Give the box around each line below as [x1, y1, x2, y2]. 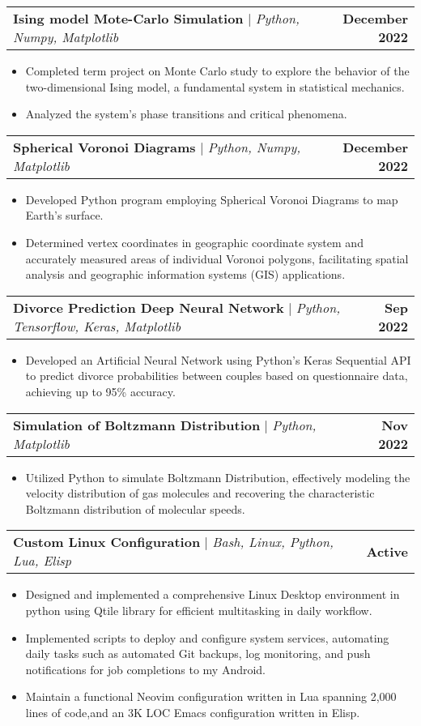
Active [366, 541, 408, 561]
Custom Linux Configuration [13, 532, 201, 552]
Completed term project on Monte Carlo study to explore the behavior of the [25, 62, 410, 79]
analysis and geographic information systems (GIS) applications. [25, 266, 346, 283]
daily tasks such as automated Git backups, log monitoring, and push [25, 645, 371, 662]
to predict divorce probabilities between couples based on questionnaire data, [25, 367, 408, 384]
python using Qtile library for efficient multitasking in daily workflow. [25, 601, 372, 618]
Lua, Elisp [13, 551, 72, 570]
